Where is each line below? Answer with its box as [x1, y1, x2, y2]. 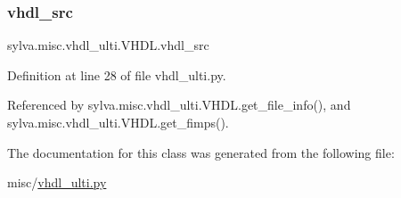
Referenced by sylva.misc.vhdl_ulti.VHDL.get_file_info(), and [7, 95, 351, 114]
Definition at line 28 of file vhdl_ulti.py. [7, 65, 226, 84]
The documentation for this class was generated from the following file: [7, 143, 395, 161]
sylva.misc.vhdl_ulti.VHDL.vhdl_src [7, 36, 209, 54]
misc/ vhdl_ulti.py [7, 173, 107, 192]
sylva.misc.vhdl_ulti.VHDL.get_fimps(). [7, 113, 229, 131]
